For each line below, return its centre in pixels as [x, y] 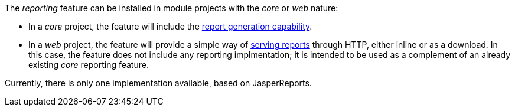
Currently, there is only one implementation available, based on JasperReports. [158, 83]
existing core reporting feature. [89, 65]
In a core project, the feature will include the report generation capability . [170, 26]
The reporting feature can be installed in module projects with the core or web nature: [172, 8]
